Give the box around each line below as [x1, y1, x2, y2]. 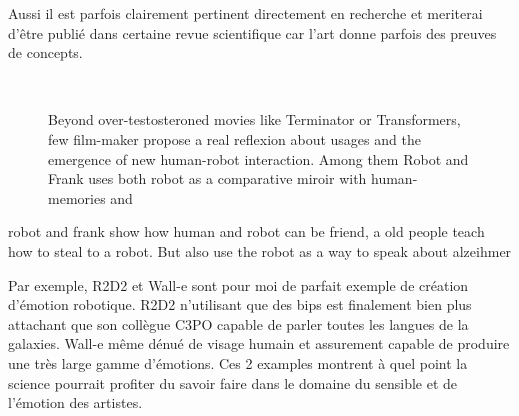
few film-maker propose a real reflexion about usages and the [48, 128, 421, 149]
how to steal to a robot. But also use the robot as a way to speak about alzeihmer [8, 240, 512, 261]
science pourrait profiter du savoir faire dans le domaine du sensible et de [8, 372, 458, 393]
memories [48, 187, 106, 208]
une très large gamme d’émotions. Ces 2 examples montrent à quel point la [8, 352, 468, 373]
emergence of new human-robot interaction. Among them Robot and [48, 148, 469, 169]
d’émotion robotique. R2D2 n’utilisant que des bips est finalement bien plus [8, 294, 472, 315]
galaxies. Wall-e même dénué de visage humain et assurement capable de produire [8, 333, 510, 354]
